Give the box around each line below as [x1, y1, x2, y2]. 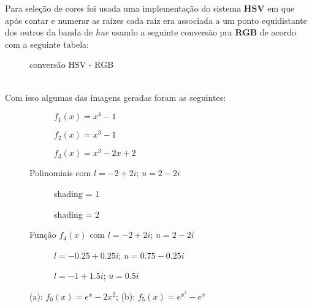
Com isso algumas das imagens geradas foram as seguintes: [5, 91, 226, 103]
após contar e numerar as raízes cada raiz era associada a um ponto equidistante [5, 13, 307, 26]
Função [29, 228, 56, 241]
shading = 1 [54, 187, 99, 199]
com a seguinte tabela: [5, 37, 89, 50]
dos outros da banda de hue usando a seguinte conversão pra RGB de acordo [5, 26, 297, 39]
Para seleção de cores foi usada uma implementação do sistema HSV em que [5, 2, 295, 14]
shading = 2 [54, 207, 99, 220]
